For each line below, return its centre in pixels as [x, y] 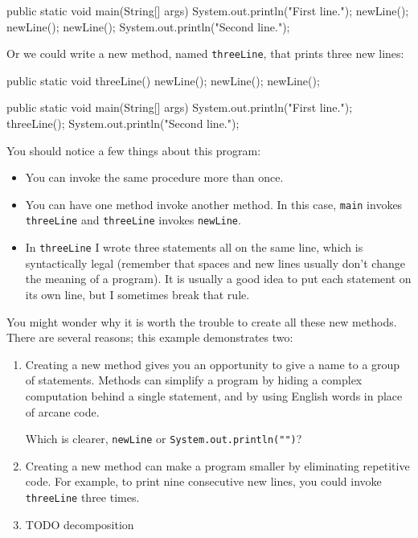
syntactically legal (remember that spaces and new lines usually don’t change [215, 263]
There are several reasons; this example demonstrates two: [150, 337]
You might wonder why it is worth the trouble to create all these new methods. [202, 321]
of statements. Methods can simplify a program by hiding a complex [194, 380]
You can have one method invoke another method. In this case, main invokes [214, 204]
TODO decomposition [80, 524]
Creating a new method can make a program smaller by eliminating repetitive [217, 465]
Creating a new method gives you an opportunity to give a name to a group [213, 364]
